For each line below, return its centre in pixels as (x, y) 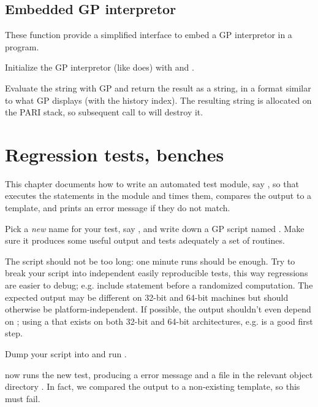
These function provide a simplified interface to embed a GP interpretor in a (149, 35)
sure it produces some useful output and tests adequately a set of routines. (145, 240)
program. (22, 46)
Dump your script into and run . (66, 354)
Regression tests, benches (115, 154)
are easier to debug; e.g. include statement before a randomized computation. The (159, 285)
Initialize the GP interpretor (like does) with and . (100, 67)
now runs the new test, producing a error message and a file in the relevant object (159, 374)
